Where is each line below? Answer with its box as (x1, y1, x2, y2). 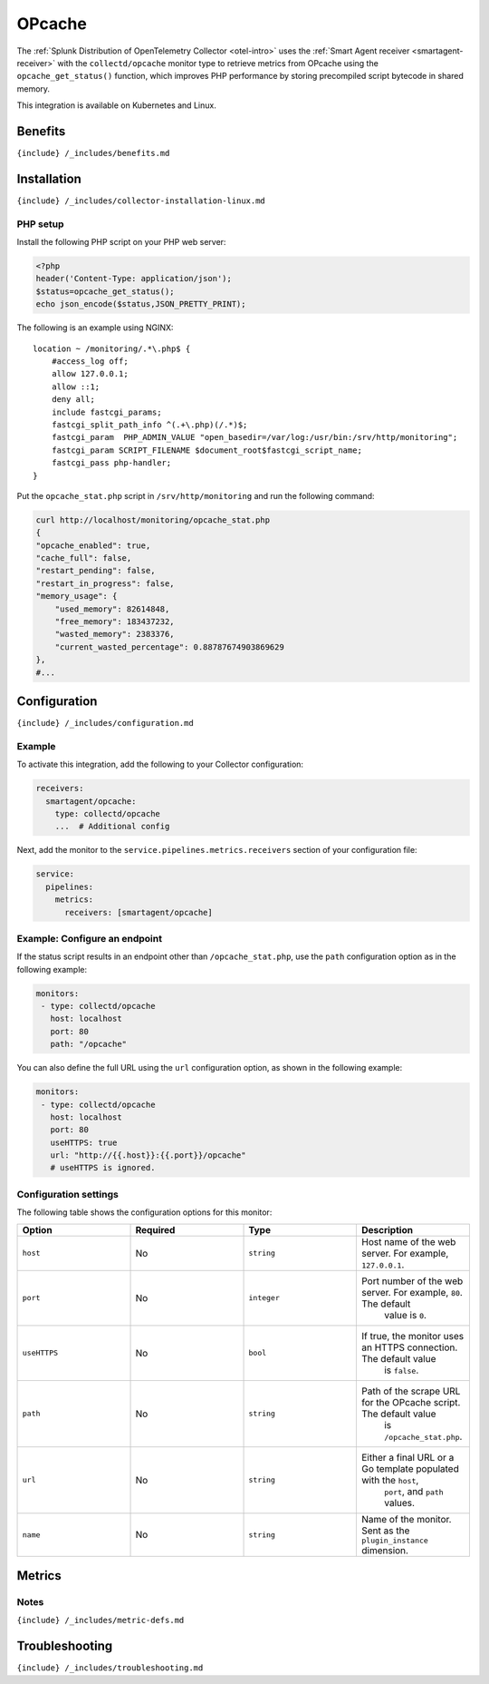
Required (135, 1223, 176, 1236)
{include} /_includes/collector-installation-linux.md (16, 195, 266, 206)
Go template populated (360, 1462, 459, 1474)
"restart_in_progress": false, (35, 578, 176, 589)
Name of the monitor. (360, 1513, 452, 1525)
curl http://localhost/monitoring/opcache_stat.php (35, 514, 271, 525)
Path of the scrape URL (360, 1385, 461, 1397)
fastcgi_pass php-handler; (51, 458, 172, 468)
